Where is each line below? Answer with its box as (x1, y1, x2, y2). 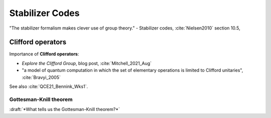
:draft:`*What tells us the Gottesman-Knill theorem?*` (9, 106, 120, 112)
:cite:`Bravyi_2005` (22, 74, 61, 80)
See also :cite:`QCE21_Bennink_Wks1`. (9, 83, 88, 89)
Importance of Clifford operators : (9, 51, 79, 57)
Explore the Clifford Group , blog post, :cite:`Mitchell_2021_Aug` (22, 60, 152, 66)
